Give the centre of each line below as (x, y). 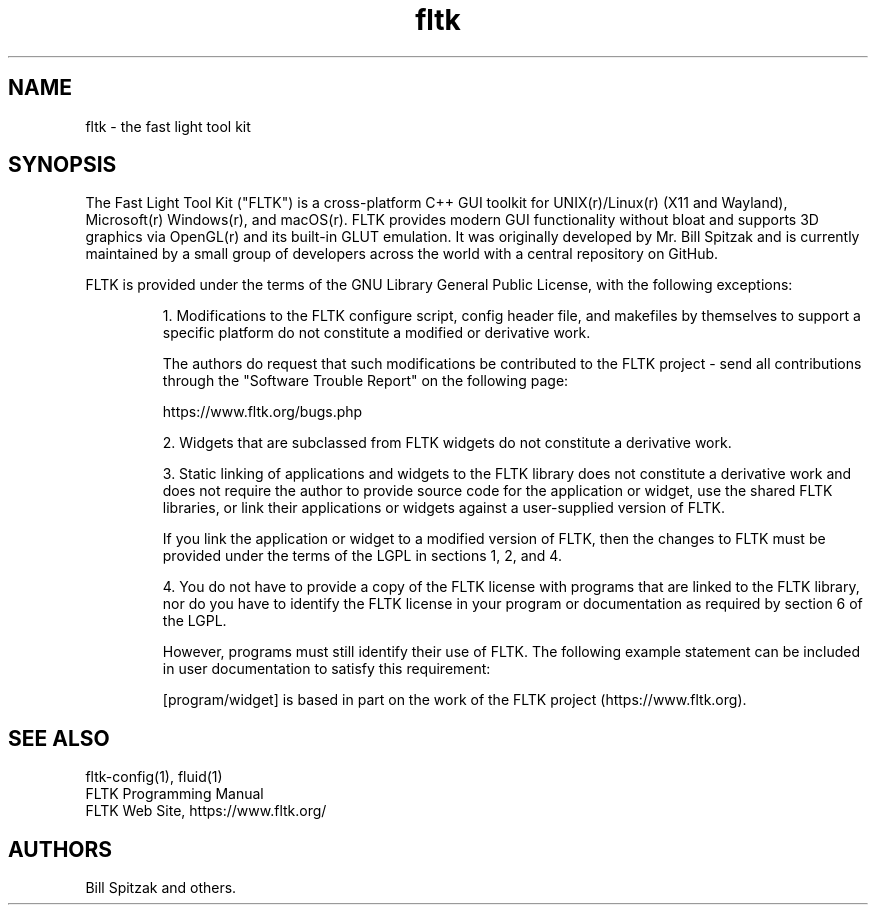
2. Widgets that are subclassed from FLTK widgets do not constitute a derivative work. (447, 443)
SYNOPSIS (62, 165)
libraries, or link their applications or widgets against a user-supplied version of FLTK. (443, 508)
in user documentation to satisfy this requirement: (326, 669)
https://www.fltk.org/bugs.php (262, 412)
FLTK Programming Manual (174, 794)
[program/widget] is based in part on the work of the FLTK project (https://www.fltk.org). (454, 700)
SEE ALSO (59, 738)
